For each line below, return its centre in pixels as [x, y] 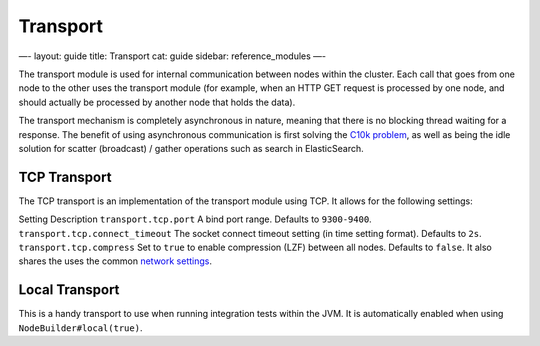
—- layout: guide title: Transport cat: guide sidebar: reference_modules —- [172, 56]
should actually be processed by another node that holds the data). [157, 102]
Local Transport [69, 290]
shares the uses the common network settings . [115, 261]
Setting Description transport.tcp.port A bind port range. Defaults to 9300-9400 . [195, 219]
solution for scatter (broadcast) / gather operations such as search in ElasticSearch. [191, 148]
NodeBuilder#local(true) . [80, 327]
